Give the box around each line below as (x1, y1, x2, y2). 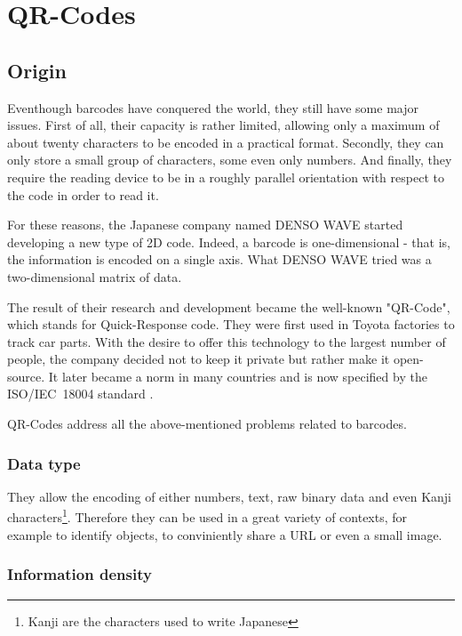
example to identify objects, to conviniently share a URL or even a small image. (7, 525, 442, 543)
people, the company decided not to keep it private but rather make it (7, 350, 390, 368)
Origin (7, 56, 67, 84)
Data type (7, 452, 81, 474)
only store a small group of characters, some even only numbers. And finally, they (7, 150, 452, 169)
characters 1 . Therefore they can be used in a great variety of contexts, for (7, 505, 408, 527)
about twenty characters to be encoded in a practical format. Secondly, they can (7, 133, 444, 151)
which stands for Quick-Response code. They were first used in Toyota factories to (7, 315, 455, 334)
